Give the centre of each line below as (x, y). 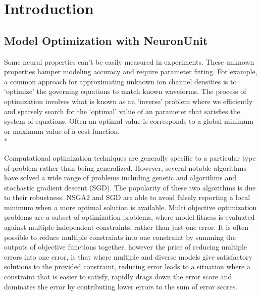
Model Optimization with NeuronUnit (106, 40)
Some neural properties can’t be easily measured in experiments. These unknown (129, 61)
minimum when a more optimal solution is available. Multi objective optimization (130, 207)
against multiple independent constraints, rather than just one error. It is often (126, 227)
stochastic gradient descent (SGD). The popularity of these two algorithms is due (130, 187)
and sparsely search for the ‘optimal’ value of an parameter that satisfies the (122, 111)
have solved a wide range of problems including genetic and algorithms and (120, 178)
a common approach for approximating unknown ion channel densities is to (120, 81)
